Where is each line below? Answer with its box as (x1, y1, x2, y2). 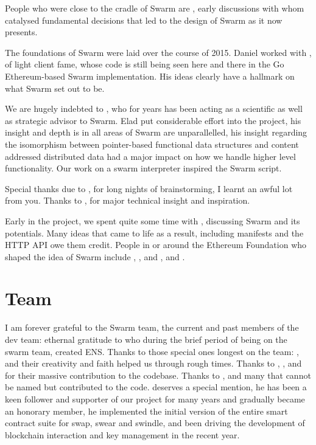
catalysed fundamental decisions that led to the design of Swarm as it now (5, 13, 283, 26)
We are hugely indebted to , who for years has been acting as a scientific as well (5, 102, 303, 115)
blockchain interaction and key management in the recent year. (5, 428, 240, 441)
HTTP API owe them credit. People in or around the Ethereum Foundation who (5, 238, 307, 251)
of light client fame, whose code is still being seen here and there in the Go (5, 58, 284, 71)
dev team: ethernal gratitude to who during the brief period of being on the (5, 333, 287, 345)
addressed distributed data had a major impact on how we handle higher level (5, 150, 296, 162)
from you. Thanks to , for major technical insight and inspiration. (5, 194, 250, 207)
